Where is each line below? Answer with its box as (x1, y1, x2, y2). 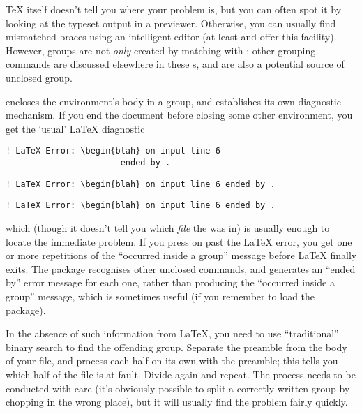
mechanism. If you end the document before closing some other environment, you (6, 108, 353, 122)
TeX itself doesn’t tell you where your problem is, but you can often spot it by (6, 2, 342, 16)
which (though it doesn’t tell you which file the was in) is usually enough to (6, 220, 330, 235)
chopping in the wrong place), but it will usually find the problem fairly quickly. (6, 394, 348, 409)
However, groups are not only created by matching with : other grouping (6, 43, 316, 57)
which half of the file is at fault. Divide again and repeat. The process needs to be (6, 367, 356, 381)
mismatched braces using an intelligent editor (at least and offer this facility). (6, 29, 337, 44)
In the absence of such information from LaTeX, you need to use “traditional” (6, 326, 339, 341)
